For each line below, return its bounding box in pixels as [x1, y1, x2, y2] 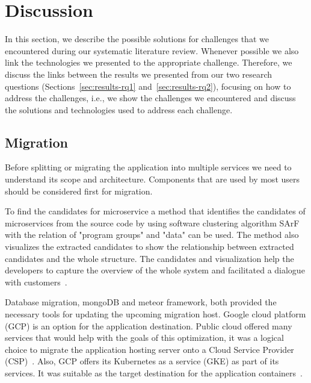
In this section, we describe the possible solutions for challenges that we [5, 33, 269, 45]
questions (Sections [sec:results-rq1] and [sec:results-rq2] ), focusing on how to [5, 79, 291, 92]
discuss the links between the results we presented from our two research [5, 67, 273, 80]
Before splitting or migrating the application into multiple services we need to [5, 161, 292, 173]
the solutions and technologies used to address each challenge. [5, 103, 233, 116]
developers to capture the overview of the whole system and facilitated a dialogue [5, 264, 305, 276]
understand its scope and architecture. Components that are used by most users [5, 173, 300, 185]
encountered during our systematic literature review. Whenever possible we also [5, 44, 299, 57]
